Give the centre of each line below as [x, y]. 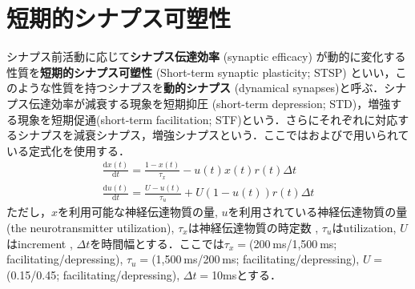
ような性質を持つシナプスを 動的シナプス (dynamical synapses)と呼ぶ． [201, 88]
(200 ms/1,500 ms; [293, 243]
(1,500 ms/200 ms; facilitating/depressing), [256, 259]
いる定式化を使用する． [68, 150]
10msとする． [246, 274]
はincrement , [40, 243]
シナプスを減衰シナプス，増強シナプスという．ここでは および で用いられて [213, 135]
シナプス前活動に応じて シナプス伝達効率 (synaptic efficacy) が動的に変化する [206, 56]
